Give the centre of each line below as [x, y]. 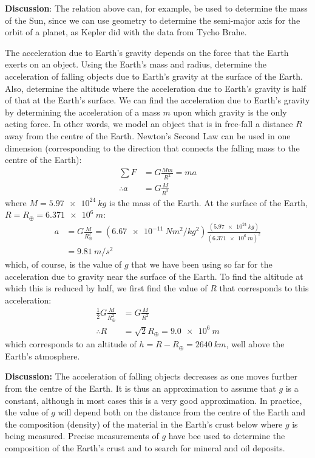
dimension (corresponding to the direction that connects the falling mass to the [152, 147]
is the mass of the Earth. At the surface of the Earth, [208, 202]
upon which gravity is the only [230, 112]
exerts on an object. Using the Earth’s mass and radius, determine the [136, 64]
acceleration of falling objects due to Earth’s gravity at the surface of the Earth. [154, 76]
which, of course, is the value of [63, 264]
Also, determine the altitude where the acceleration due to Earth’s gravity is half [156, 88]
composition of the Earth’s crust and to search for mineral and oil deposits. [145, 448]
